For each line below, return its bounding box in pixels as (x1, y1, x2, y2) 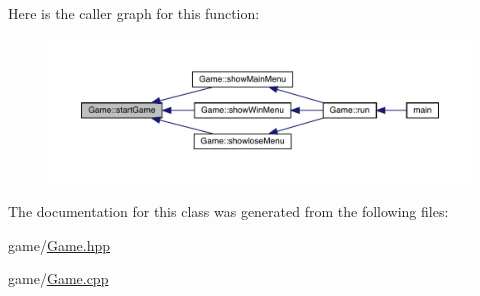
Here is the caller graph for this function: (8, 3, 260, 23)
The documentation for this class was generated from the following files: (8, 200, 449, 221)
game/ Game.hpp (8, 234, 111, 255)
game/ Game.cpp (8, 268, 109, 289)
